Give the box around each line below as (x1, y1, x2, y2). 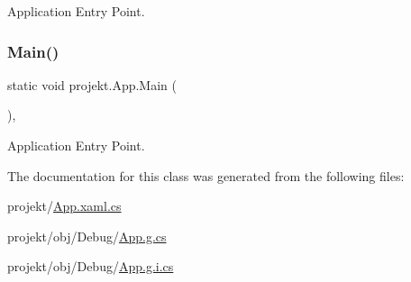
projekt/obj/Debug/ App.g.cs (7, 226, 167, 245)
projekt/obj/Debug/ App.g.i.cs (7, 257, 174, 276)
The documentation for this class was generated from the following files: (7, 166, 405, 185)
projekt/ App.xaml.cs (7, 196, 122, 215)
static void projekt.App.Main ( (7, 75, 177, 94)
